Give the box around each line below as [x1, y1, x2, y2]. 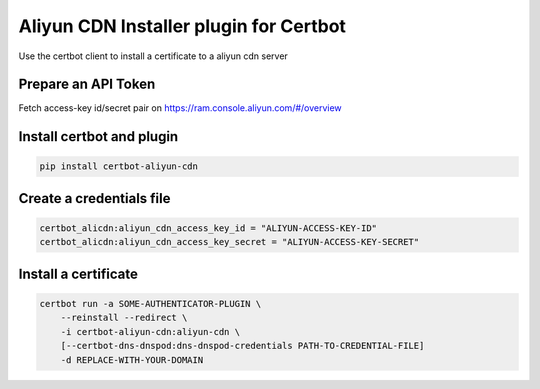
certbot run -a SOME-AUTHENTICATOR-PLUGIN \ [39, 298, 262, 310]
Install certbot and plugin [18, 128, 179, 145]
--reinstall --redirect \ [60, 312, 188, 324]
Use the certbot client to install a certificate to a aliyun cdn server [18, 50, 289, 62]
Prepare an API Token [18, 76, 156, 93]
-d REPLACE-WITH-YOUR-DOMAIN [60, 354, 204, 365]
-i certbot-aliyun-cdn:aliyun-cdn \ [60, 326, 240, 337]
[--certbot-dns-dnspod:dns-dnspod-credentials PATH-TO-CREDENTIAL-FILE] [60, 340, 425, 352]
